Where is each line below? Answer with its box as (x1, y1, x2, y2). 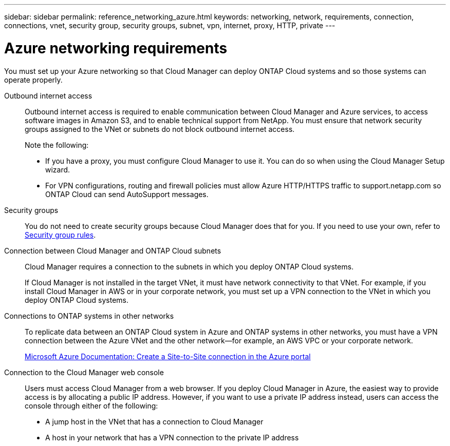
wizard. (45, 165, 70, 174)
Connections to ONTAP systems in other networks (4, 311, 174, 320)
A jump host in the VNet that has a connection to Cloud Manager (45, 417, 264, 426)
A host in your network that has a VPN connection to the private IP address (45, 433, 299, 442)
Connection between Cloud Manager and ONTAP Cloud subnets (4, 246, 221, 255)
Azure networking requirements (4, 39, 228, 57)
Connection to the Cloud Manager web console (4, 367, 164, 377)
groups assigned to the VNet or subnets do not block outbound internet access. (25, 124, 295, 133)
